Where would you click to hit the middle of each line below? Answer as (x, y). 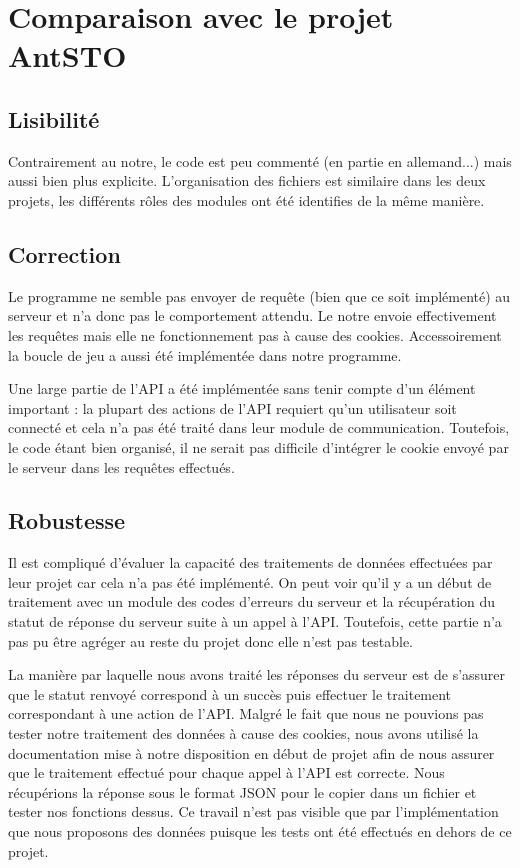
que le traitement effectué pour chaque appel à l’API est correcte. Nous (226, 772)
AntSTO (67, 55)
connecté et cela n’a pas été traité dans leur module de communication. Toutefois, (259, 427)
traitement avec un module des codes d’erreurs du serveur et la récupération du (252, 601)
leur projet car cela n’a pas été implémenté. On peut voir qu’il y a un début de (250, 581)
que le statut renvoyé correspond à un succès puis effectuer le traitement (230, 693)
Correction (64, 253)
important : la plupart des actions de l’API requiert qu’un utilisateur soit (232, 407)
